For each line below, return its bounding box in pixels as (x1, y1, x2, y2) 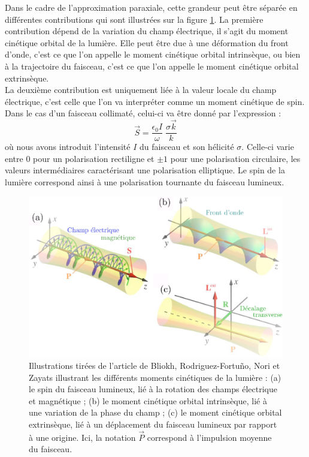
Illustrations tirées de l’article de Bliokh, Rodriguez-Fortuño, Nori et (29, 359, 280, 372)
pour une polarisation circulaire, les (170, 152, 301, 164)
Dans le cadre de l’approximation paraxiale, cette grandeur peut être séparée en (5, 1, 298, 13)
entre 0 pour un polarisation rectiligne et (5, 152, 154, 164)
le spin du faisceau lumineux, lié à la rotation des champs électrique (29, 383, 277, 395)
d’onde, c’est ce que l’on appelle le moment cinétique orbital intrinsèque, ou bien (5, 48, 301, 61)
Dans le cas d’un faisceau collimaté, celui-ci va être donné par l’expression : (5, 107, 281, 119)
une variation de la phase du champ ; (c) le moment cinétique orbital (29, 406, 282, 419)
